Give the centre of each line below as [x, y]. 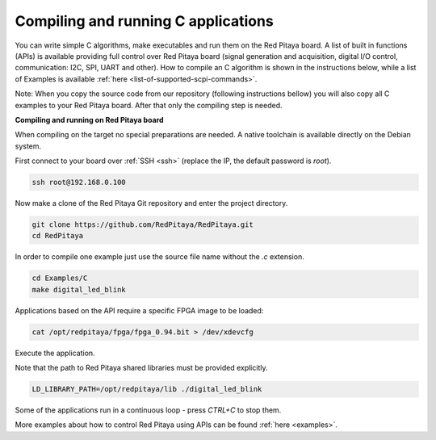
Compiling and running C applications [144, 21]
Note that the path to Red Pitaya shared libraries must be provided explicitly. [141, 368]
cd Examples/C [60, 278]
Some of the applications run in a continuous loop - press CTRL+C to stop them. [148, 410]
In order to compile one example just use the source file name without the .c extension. [159, 257]
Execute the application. [55, 353]
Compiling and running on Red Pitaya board [89, 119]
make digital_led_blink [79, 289]
